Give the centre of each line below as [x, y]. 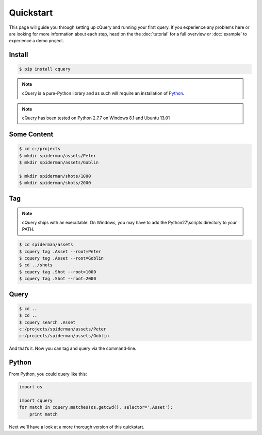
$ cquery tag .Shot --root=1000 [58, 272]
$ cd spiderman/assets [46, 245]
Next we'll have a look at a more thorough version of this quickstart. [77, 427]
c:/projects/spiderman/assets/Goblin [64, 336]
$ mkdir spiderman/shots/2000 [55, 183]
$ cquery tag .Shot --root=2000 [58, 279]
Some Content [31, 135]
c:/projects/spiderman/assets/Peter [63, 329]
